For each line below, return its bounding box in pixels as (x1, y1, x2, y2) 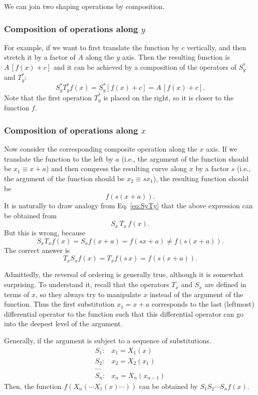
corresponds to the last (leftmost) (151, 299, 254, 309)
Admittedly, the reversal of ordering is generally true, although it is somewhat (4, 269, 244, 280)
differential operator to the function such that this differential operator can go (4, 308, 243, 319)
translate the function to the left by (4, 153, 113, 164)
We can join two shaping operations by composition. (4, 1, 165, 11)
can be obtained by (139, 380, 198, 391)
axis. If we (206, 144, 237, 154)
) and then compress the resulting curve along (46, 163, 187, 174)
